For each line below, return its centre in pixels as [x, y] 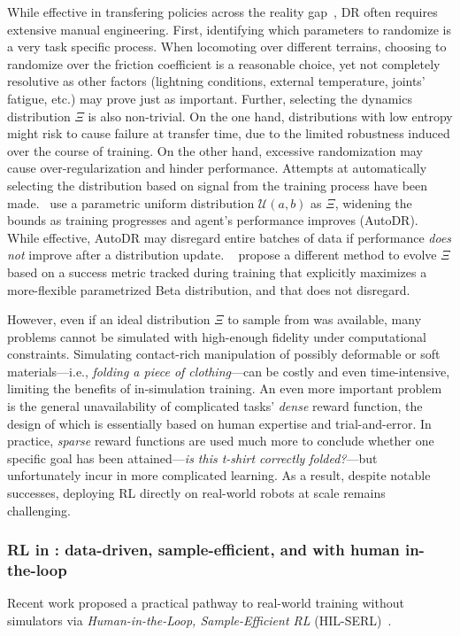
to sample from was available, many [325, 319]
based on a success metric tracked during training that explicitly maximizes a [217, 271]
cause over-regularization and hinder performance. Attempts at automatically [217, 168]
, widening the [373, 202]
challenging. [39, 510]
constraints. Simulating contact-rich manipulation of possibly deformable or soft [224, 354]
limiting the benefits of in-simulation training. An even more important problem [225, 388]
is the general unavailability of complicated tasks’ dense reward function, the [215, 406]
